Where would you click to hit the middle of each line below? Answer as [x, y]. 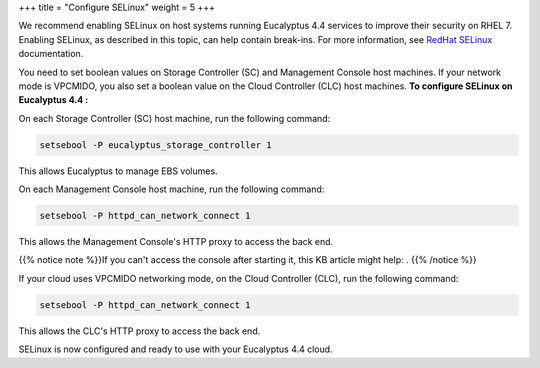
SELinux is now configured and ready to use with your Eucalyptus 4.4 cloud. [176, 349]
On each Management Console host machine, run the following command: [171, 189]
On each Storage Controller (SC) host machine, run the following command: [174, 118]
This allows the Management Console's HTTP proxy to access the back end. [176, 242]
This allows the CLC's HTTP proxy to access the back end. [139, 331]
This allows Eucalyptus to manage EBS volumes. [118, 171]
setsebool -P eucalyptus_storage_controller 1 [155, 144]
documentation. [51, 54]
